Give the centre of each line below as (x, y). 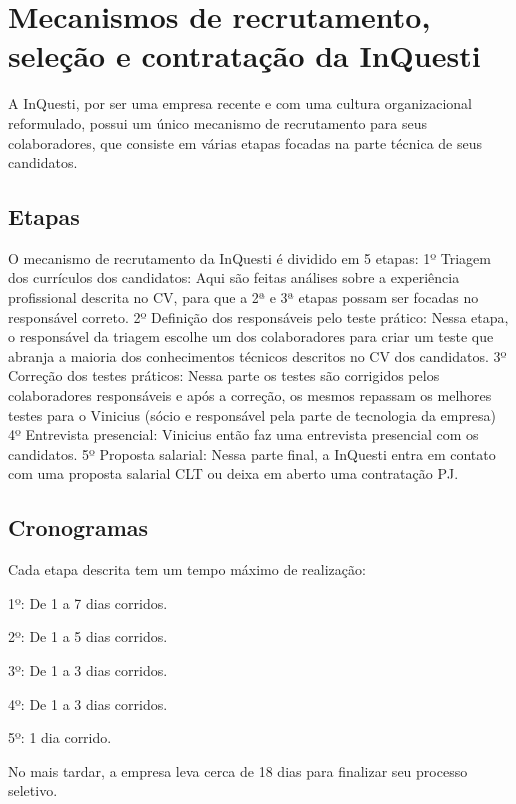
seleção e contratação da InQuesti (244, 55)
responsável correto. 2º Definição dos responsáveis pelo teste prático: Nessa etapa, (258, 316)
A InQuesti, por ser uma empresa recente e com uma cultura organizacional (240, 103)
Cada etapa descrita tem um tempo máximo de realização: (187, 569)
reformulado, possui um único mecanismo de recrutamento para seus (218, 122)
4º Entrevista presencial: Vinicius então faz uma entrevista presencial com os (243, 434)
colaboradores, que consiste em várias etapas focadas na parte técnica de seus (245, 142)
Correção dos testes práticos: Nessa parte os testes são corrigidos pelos (224, 375)
